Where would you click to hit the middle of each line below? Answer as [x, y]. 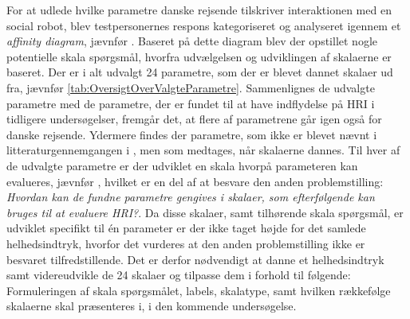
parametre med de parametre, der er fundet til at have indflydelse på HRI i [191, 103]
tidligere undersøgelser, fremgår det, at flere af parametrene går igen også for [194, 119]
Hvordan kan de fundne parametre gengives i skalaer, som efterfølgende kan [191, 197]
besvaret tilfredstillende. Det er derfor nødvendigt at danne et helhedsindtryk [195, 259]
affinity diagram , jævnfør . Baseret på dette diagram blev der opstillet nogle [192, 41]
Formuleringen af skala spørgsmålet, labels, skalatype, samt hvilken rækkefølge [199, 290]
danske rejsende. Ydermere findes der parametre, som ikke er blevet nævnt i [192, 134]
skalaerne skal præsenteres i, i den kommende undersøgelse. [152, 306]
